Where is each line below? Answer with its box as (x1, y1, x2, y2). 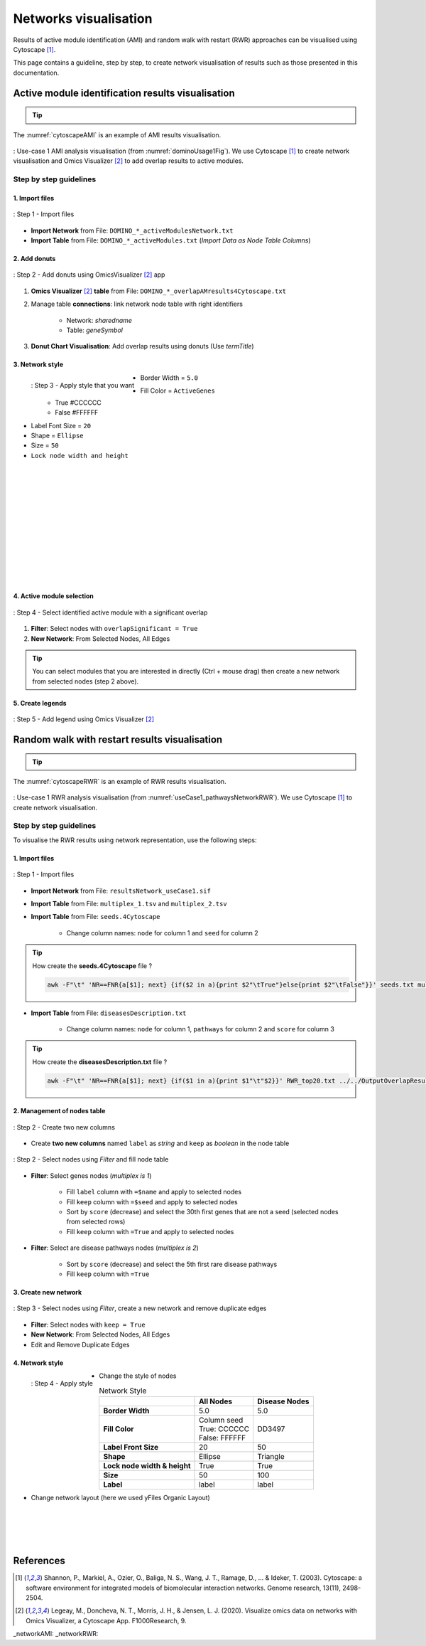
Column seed (199, 1415, 244, 1425)
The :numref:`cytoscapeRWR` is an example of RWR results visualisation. (13, 777, 226, 785)
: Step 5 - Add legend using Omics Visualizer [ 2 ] (13, 715, 155, 723)
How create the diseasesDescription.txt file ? (32, 1057, 168, 1066)
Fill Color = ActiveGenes (140, 386, 216, 395)
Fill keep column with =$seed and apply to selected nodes (66, 1197, 238, 1206)
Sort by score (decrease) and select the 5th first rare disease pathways (66, 1260, 278, 1268)
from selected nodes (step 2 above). (32, 676, 139, 686)
